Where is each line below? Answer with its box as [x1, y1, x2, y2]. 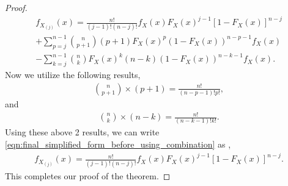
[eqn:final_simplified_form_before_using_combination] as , [5, 138, 231, 151]
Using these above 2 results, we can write [5, 126, 160, 138]
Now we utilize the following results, [5, 68, 141, 81]
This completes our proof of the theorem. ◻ [5, 169, 171, 182]
